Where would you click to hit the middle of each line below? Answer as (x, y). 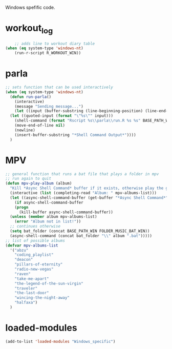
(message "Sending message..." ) (49, 106)
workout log (29, 29)
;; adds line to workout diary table (55, 44)
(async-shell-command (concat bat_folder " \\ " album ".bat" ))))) (81, 236)
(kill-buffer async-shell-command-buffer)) (66, 212)
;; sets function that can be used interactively (59, 87)
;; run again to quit (28, 179)
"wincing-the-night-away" (42, 298)
